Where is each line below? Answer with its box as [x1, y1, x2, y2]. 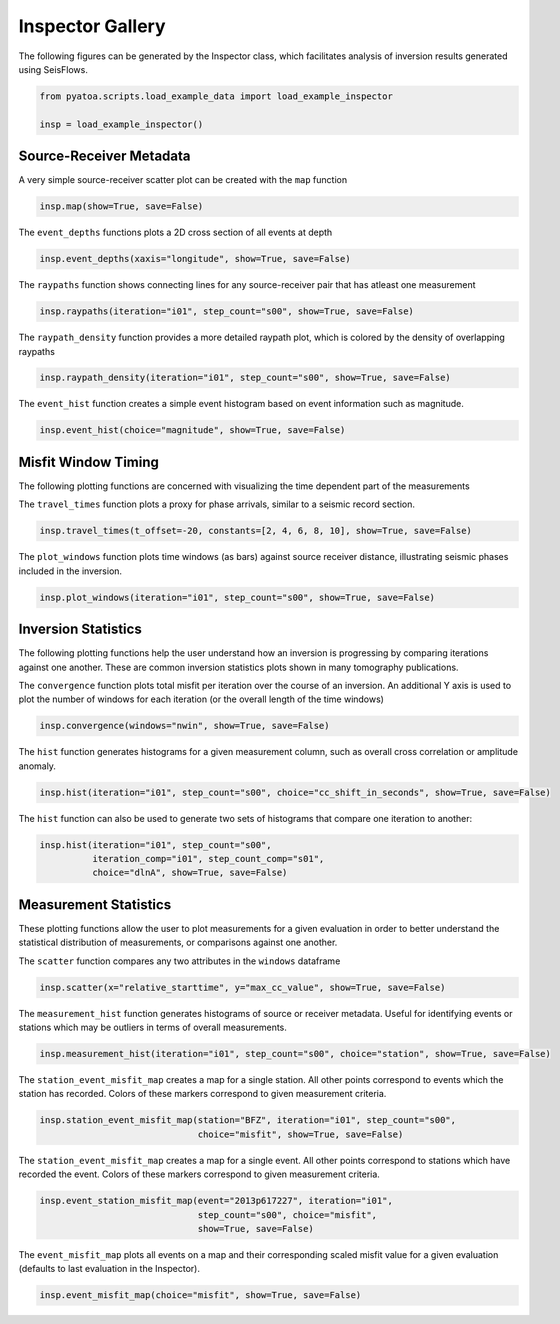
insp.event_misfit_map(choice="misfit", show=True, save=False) [39, 1290, 362, 1301]
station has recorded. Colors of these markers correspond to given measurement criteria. [18, 1088, 387, 1100]
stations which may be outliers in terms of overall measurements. [18, 1021, 287, 1034]
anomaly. [18, 760, 57, 772]
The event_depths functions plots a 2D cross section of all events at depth [18, 226, 333, 239]
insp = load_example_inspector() [39, 118, 204, 130]
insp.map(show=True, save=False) [39, 201, 204, 212]
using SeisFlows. [18, 63, 89, 75]
